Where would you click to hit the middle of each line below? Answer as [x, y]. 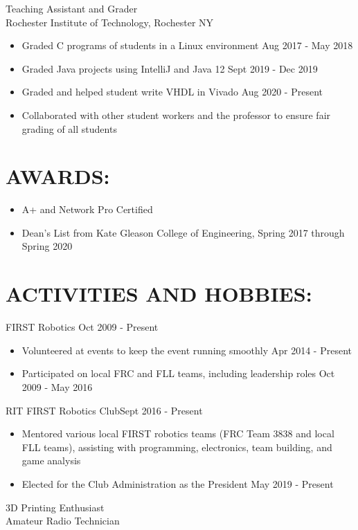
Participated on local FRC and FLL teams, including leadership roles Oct [178, 373]
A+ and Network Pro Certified [87, 209]
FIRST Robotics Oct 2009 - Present [82, 327]
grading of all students [69, 128]
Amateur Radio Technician [63, 521]
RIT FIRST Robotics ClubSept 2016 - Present [104, 410]
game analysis [51, 460]
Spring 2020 [47, 246]
